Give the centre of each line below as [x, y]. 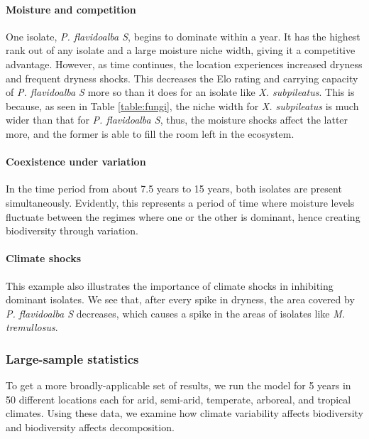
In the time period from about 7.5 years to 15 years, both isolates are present [174, 189]
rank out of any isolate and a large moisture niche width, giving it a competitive [181, 50]
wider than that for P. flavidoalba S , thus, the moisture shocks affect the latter [177, 120]
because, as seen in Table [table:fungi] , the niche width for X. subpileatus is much [182, 105]
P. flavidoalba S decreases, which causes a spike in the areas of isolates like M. [176, 313]
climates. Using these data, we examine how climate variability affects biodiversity [185, 413]
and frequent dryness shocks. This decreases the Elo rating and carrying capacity [182, 78]
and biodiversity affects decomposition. [90, 427]
